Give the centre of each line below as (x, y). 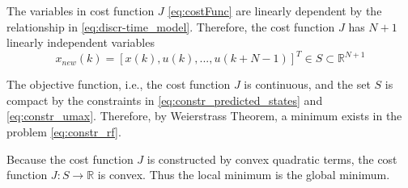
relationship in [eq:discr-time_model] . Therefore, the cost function (171, 26)
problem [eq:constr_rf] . (64, 132)
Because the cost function (70, 159)
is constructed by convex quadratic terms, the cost (272, 159)
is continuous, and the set (307, 84)
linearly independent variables (81, 42)
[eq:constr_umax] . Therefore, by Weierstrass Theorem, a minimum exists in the (204, 116)
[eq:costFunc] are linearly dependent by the (275, 10)
